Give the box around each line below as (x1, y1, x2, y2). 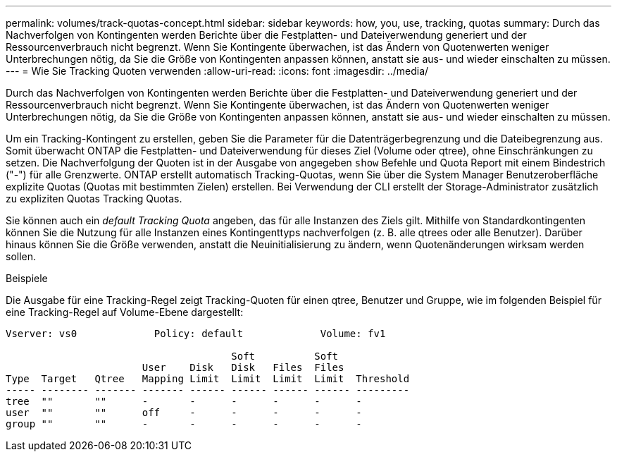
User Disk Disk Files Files (142, 362, 344, 373)
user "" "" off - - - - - (6, 407, 362, 418)
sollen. (6, 250, 37, 262)
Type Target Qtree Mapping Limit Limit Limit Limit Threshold (6, 373, 410, 384)
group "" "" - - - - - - (6, 418, 362, 429)
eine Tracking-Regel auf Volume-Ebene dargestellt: (6, 306, 244, 318)
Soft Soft (231, 351, 339, 362)
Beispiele (6, 272, 48, 284)
